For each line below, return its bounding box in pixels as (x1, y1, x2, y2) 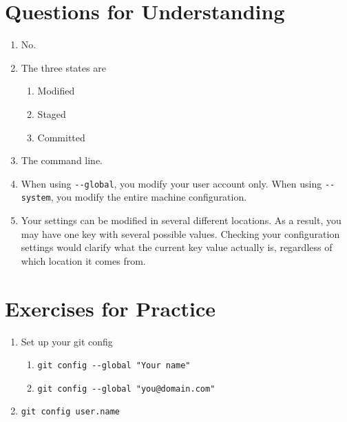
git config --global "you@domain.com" (37, 383, 215, 394)
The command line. (21, 153, 103, 168)
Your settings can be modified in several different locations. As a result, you (21, 213, 341, 227)
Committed (37, 130, 85, 144)
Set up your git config (21, 334, 113, 348)
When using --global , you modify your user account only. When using (21, 176, 322, 190)
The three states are (21, 60, 106, 74)
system (21, 193, 51, 203)
